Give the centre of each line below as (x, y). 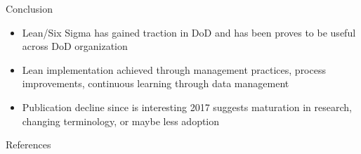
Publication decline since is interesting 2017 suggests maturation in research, (187, 107)
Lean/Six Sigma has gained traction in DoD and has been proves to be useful (189, 32)
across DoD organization (75, 46)
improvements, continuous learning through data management (156, 83)
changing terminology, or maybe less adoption (121, 121)
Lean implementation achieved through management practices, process (174, 69)
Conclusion (29, 8)
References (28, 145)
